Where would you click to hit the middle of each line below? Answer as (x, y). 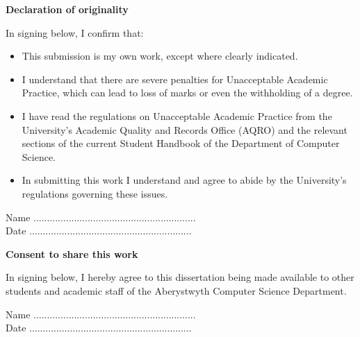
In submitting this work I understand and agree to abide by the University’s (184, 180)
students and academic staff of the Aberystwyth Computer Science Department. (176, 290)
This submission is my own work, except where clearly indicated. (160, 56)
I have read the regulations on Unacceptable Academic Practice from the (177, 115)
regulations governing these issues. (95, 193)
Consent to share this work (72, 253)
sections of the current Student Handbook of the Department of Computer (181, 143)
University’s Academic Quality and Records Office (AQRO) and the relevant (185, 129)
